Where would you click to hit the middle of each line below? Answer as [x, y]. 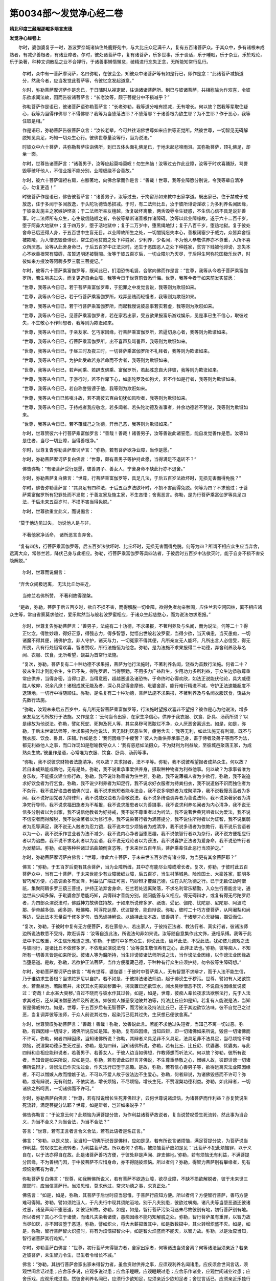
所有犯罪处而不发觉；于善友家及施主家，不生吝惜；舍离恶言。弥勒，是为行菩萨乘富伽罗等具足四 [145, 495]
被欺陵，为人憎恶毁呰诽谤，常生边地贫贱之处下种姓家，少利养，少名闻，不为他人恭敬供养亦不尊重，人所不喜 [136, 240]
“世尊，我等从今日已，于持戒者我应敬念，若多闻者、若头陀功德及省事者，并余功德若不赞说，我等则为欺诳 [133, 407]
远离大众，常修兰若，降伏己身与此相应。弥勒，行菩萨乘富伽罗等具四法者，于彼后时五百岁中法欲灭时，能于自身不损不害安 [137, 553]
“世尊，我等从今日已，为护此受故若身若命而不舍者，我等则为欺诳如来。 [97, 360]
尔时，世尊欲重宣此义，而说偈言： [58, 511]
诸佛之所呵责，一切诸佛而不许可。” [58, 1088]
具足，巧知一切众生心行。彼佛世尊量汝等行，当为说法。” [94, 137]
